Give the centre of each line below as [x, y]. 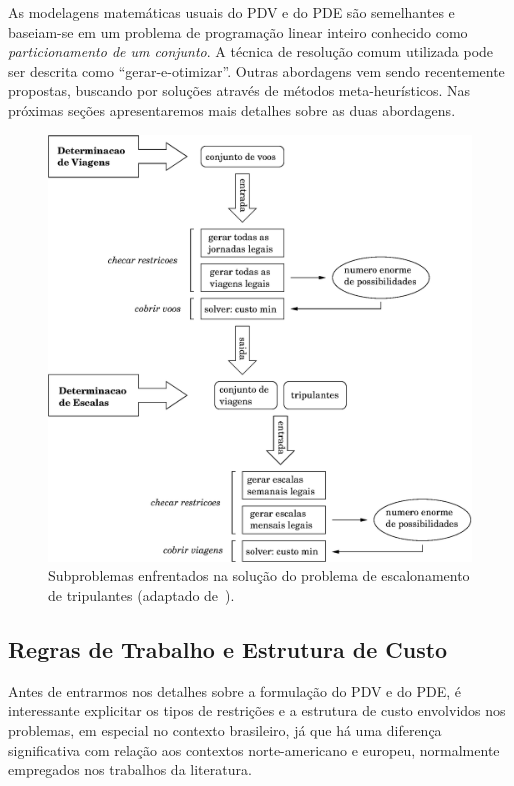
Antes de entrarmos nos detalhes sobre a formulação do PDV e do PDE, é [234, 690]
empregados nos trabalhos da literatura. [130, 769]
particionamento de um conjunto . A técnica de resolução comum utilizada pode [251, 51]
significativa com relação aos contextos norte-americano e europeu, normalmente [254, 749]
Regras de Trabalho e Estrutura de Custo [228, 649]
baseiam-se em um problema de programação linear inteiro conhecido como [238, 31]
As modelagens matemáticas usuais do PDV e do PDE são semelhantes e [231, 12]
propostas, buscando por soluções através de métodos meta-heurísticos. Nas [239, 90]
